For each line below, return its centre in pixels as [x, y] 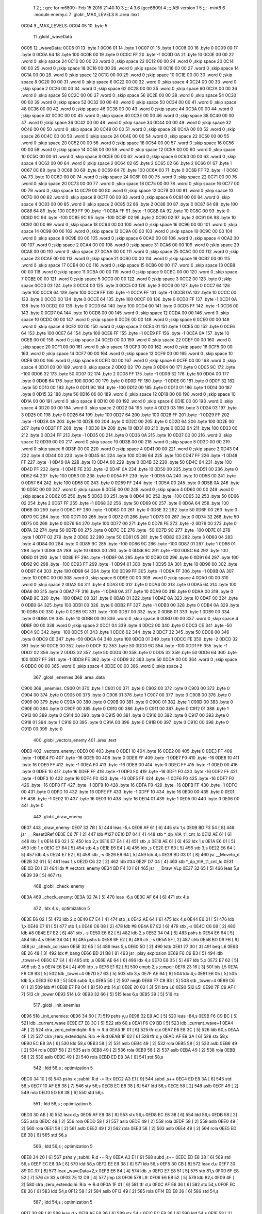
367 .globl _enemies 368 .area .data [69, 677]
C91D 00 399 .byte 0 [42, 729]
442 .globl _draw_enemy [58, 816]
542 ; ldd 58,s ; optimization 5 [63, 1068]
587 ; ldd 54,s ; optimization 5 [63, 1202]
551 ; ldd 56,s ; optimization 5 [62, 1104]
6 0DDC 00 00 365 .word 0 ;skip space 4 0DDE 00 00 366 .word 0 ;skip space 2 [102, 666]
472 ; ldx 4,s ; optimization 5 [62, 908]
